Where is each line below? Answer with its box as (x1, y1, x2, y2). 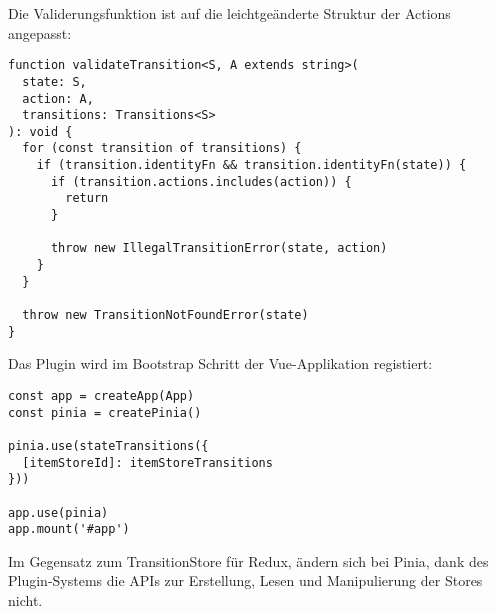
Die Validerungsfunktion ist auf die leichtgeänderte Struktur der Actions (8, 3, 451, 23)
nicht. (8, 590, 43, 611)
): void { (8, 124, 73, 139)
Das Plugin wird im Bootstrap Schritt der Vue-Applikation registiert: (8, 353, 433, 374)
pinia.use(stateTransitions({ (8, 438, 209, 453)
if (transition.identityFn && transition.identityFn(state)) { (36, 158, 467, 173)
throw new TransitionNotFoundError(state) (22, 308, 309, 323)
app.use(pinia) (8, 505, 109, 520)
